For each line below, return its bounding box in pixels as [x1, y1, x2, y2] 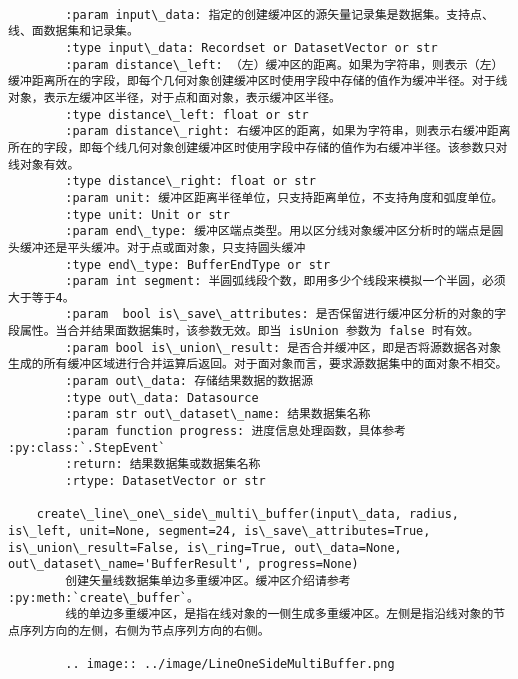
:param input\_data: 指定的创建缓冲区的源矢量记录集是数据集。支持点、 [65, 7, 494, 22]
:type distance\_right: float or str [65, 174, 316, 189]
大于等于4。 [8, 290, 75, 305]
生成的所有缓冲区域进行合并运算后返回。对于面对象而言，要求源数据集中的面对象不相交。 [8, 357, 508, 372]
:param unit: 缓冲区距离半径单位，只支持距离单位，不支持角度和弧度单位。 [65, 190, 504, 205]
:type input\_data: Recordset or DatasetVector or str [65, 40, 438, 55]
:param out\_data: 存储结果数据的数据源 [65, 374, 314, 389]
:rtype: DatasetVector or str [65, 474, 266, 489]
